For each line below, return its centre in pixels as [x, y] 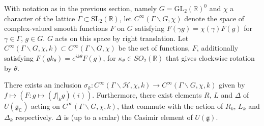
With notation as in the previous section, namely [81, 8]
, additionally [217, 48]
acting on [46, 106]
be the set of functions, [154, 48]
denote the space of [214, 18]
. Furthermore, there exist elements [147, 94]
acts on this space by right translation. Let [122, 38]
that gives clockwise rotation [210, 57]
